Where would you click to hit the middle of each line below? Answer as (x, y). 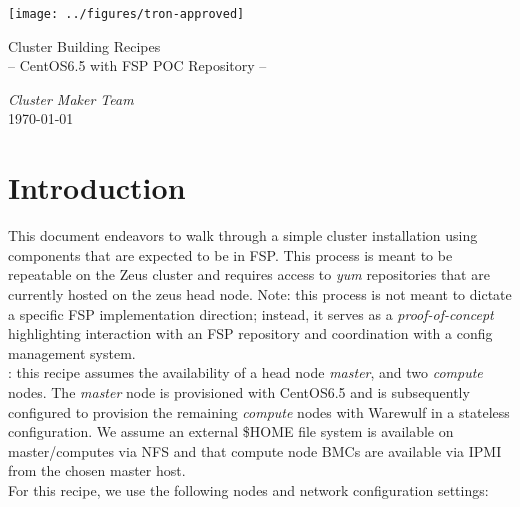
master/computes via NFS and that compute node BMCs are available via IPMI (255, 450)
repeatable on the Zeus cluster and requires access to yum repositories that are (249, 274)
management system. (72, 352)
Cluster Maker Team (71, 98)
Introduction (97, 187)
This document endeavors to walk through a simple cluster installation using (243, 235)
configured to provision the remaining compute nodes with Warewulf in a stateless (259, 411)
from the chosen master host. (97, 470)
